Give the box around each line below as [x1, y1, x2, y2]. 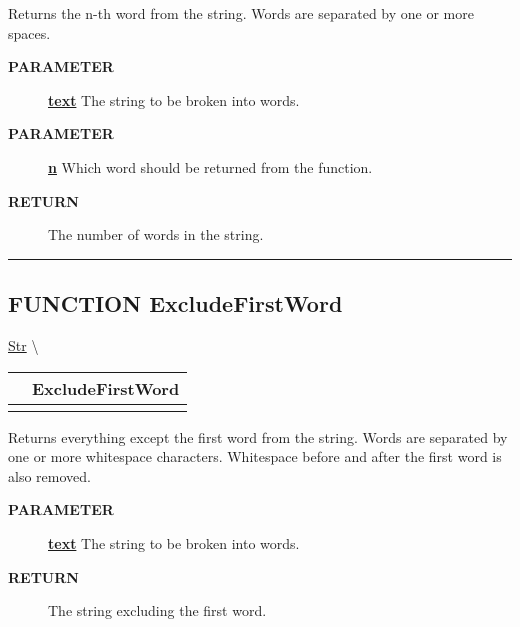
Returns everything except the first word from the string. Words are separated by [8, 426, 508, 447]
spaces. [8, 22, 51, 43]
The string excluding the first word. [48, 600, 267, 621]
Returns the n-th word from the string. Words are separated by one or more [8, 3, 474, 23]
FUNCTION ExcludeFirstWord [8, 288, 343, 319]
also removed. [8, 465, 91, 486]
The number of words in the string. [48, 224, 264, 245]
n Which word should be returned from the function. [48, 156, 373, 177]
